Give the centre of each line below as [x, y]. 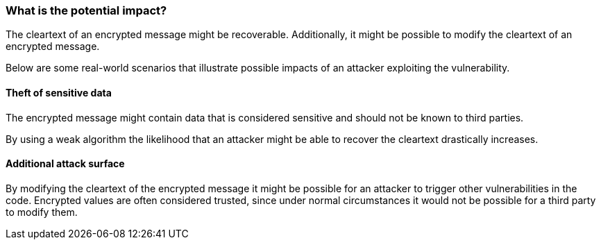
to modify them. [42, 212]
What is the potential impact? [86, 10]
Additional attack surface [65, 164]
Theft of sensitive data [59, 92]
